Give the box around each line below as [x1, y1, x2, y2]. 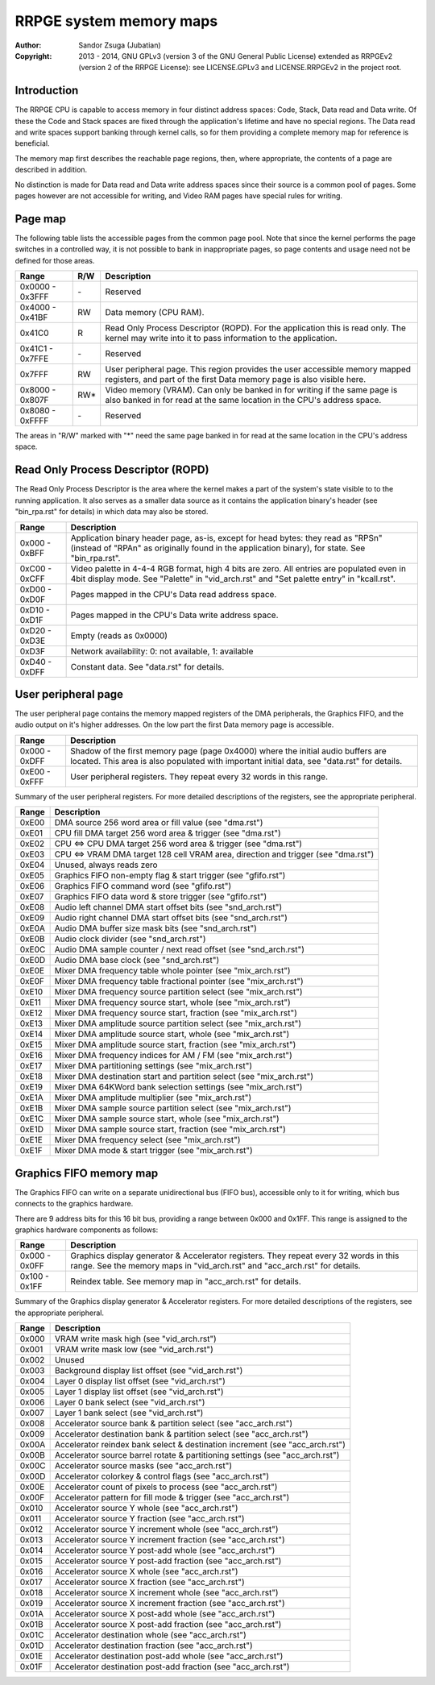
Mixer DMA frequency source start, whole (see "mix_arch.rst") [54, 997, 292, 1008]
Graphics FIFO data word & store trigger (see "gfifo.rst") [54, 891, 267, 903]
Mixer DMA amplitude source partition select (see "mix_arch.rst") [54, 1018, 302, 1029]
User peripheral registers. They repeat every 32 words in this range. [69, 770, 328, 782]
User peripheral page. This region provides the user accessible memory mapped [105, 363, 411, 375]
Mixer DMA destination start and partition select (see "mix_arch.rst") [54, 1071, 314, 1082]
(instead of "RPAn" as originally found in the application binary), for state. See [70, 542, 366, 554]
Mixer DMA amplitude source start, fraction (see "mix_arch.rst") [54, 1040, 296, 1051]
